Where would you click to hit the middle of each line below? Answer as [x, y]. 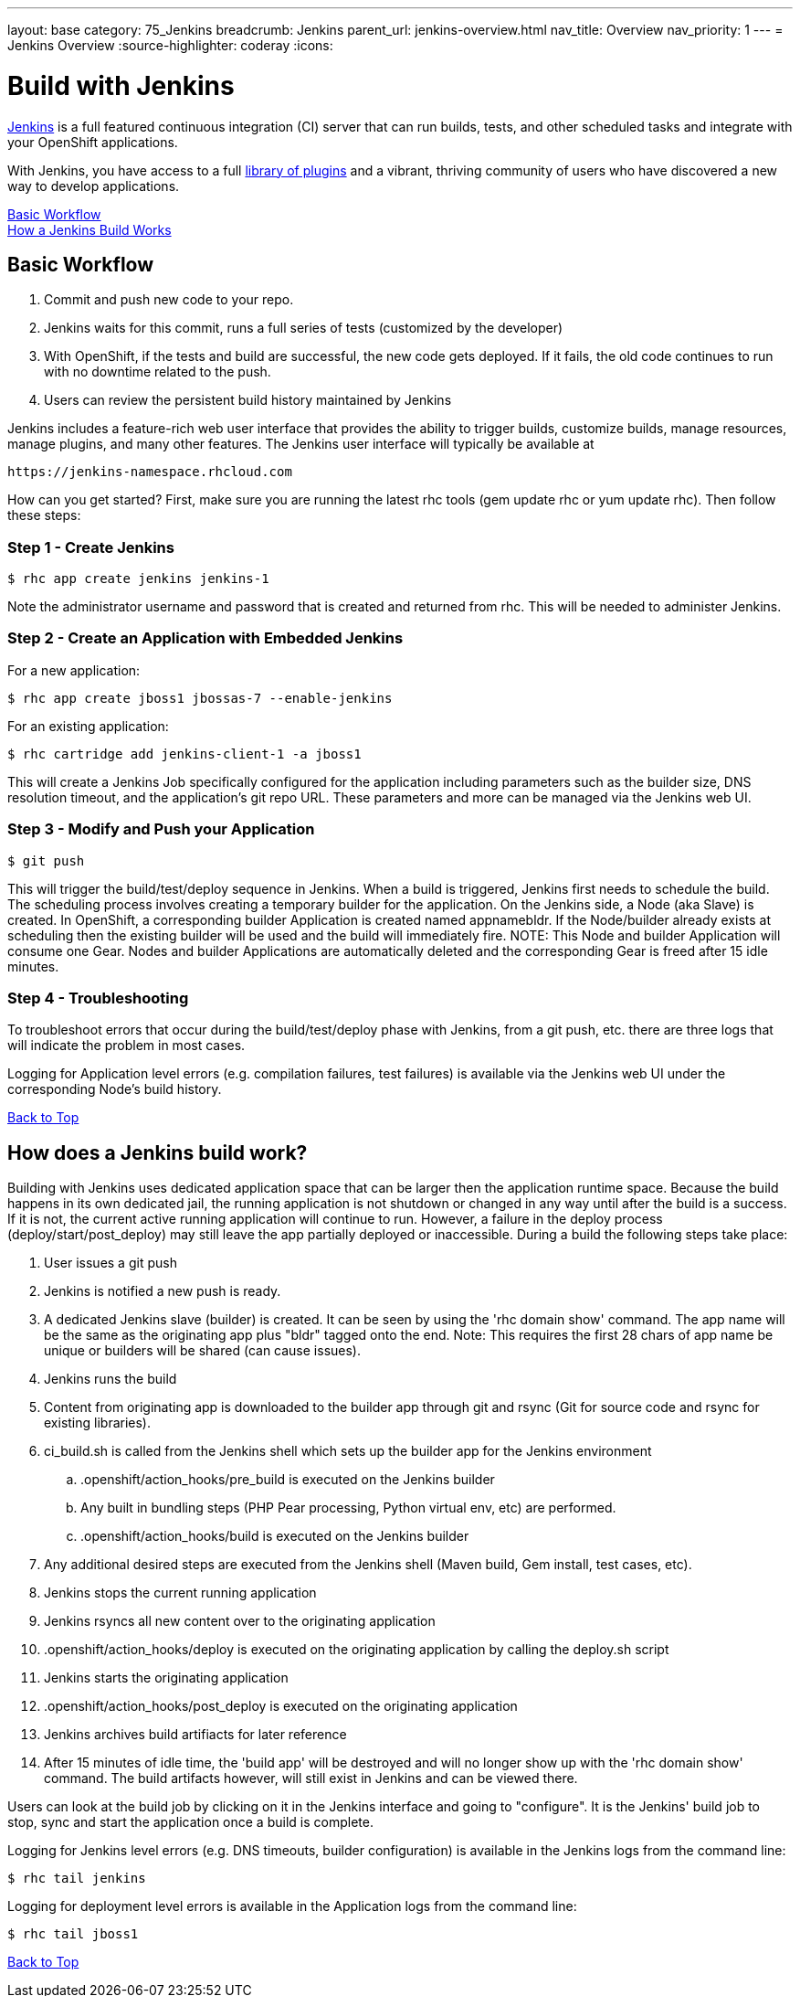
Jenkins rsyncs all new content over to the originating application [240, 1621]
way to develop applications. [94, 186]
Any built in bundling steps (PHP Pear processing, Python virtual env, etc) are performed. [348, 1508]
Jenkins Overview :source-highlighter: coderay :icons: [170, 45]
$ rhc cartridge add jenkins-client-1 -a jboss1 [184, 754]
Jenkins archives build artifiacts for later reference [195, 1735]
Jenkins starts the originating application [166, 1678]
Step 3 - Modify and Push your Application [161, 829]
